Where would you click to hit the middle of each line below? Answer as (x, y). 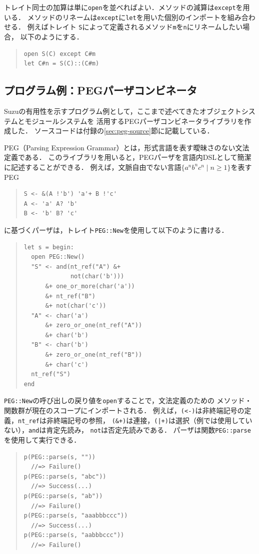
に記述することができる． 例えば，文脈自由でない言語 (93, 167)
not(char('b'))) (97, 277)
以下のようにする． (52, 36)
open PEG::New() (58, 257)
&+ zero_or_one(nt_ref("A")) (94, 325)
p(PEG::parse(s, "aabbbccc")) (74, 535)
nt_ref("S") (51, 374)
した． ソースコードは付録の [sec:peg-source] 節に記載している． (112, 131)
